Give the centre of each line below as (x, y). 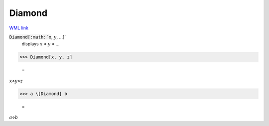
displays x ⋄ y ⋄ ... (41, 44)
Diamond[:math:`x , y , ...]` (38, 37)
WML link (19, 28)
